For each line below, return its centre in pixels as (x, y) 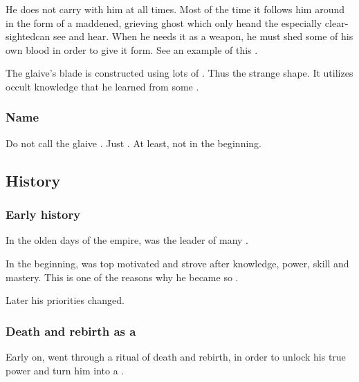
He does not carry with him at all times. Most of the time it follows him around (175, 9)
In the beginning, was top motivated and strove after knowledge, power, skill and (177, 263)
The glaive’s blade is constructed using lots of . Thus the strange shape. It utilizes (179, 73)
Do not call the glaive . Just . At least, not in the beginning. (134, 143)
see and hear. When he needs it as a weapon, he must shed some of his (203, 36)
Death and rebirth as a (71, 331)
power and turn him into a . (65, 370)
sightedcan (28, 36)
